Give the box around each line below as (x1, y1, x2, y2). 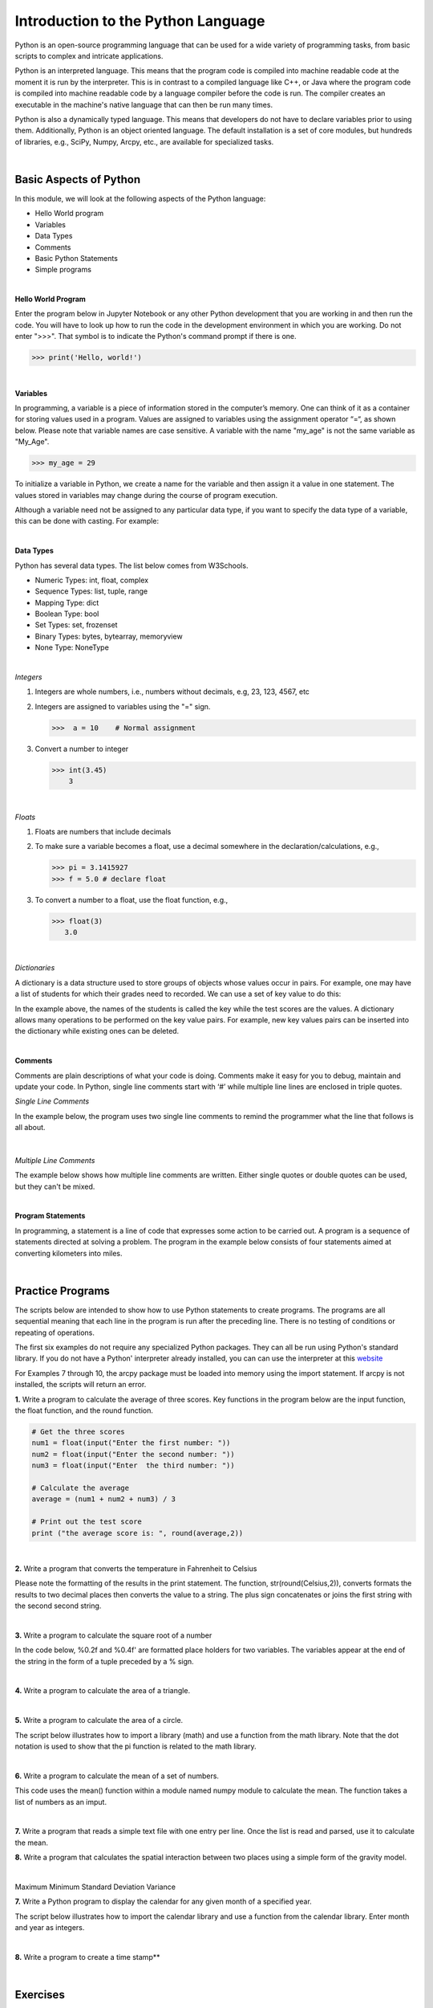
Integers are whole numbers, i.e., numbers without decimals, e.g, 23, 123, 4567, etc (34, 687, 310, 696)
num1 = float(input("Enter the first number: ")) (31, 1439, 231, 1447)
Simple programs (34, 265, 92, 275)
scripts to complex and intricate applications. (14, 51, 164, 60)
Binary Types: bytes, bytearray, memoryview (34, 631, 184, 641)
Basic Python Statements (34, 253, 118, 263)
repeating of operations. (14, 1328, 95, 1337)
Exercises (14, 1988, 66, 2002)
